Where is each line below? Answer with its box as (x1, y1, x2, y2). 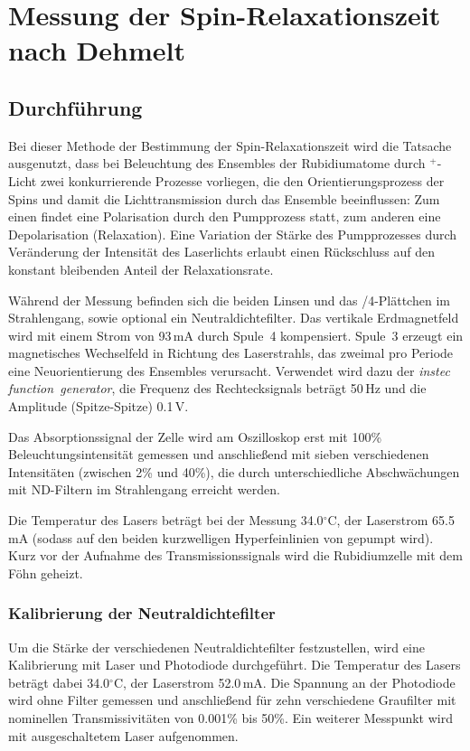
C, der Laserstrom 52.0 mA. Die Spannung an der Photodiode (113, 672, 456, 691)
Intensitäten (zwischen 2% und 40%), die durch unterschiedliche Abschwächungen (8, 462, 460, 481)
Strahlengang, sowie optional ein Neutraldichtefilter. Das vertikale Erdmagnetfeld (8, 308, 459, 327)
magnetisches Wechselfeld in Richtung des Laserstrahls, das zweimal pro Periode (8, 343, 454, 362)
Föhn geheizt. (8, 563, 83, 582)
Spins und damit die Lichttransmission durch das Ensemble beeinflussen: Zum (8, 189, 440, 208)
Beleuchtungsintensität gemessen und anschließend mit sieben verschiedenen (8, 445, 429, 464)
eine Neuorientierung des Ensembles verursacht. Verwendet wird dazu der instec (8, 361, 450, 380)
